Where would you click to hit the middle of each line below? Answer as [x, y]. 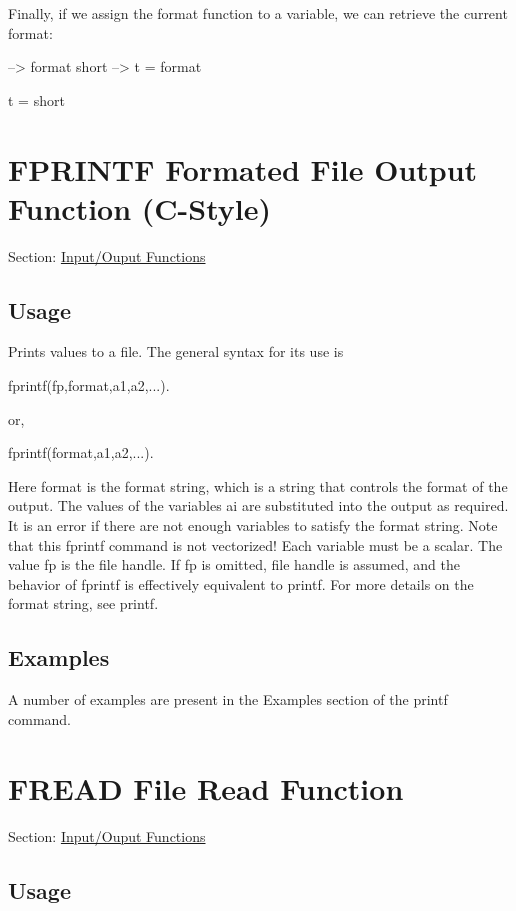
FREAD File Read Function [206, 787]
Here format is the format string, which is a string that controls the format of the [258, 485]
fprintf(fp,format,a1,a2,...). [89, 385]
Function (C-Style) [140, 207]
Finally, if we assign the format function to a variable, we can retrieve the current [258, 13]
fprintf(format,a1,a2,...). [81, 452]
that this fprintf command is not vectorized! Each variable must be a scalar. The [255, 544]
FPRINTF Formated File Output [243, 168]
